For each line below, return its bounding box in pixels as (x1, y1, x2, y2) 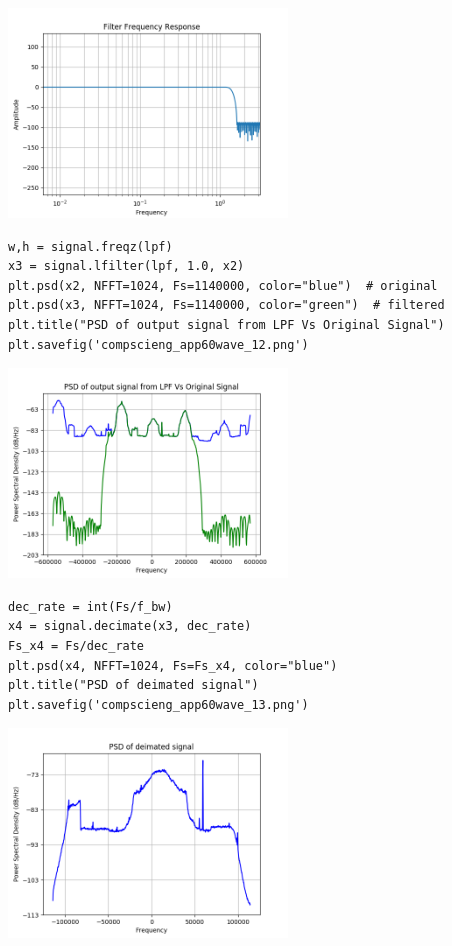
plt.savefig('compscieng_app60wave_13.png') (8, 697, 309, 712)
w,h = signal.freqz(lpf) (8, 239, 173, 254)
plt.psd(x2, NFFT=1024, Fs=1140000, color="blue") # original (8, 278, 438, 293)
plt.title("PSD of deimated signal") (8, 678, 259, 693)
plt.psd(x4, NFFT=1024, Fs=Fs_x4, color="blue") (8, 658, 338, 673)
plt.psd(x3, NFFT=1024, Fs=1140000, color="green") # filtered (8, 298, 445, 313)
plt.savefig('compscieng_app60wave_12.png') (8, 337, 309, 352)
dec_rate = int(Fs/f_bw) (8, 599, 173, 614)
